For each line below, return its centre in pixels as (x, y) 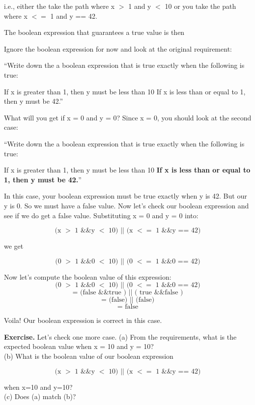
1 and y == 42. (74, 15)
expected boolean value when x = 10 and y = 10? (79, 346)
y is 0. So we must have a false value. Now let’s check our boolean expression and (127, 205)
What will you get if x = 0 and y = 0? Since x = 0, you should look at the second (128, 117)
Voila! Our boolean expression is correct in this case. (83, 320)
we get (14, 246)
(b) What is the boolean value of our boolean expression (89, 356)
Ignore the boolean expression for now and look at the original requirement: (118, 48)
